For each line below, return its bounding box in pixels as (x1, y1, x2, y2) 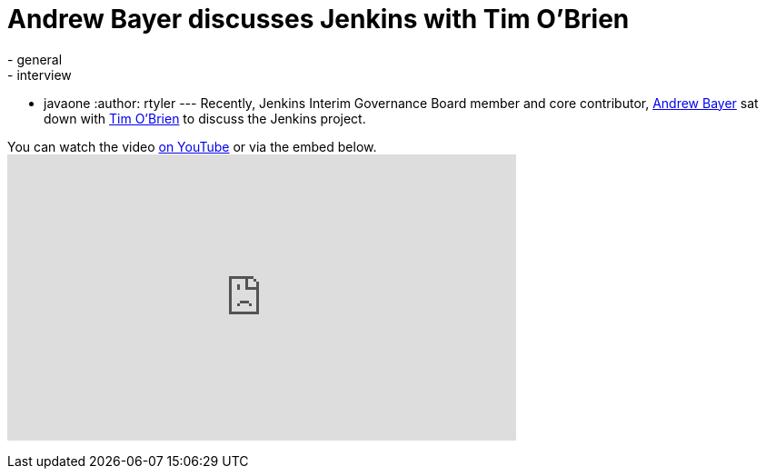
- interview (7, 66, 72, 83)
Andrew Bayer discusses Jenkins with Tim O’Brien (7, 4, 630, 35)
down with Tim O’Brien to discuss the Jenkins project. (44, 110, 366, 126)
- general (7, 51, 63, 67)
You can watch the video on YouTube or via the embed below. (7, 138, 377, 154)
